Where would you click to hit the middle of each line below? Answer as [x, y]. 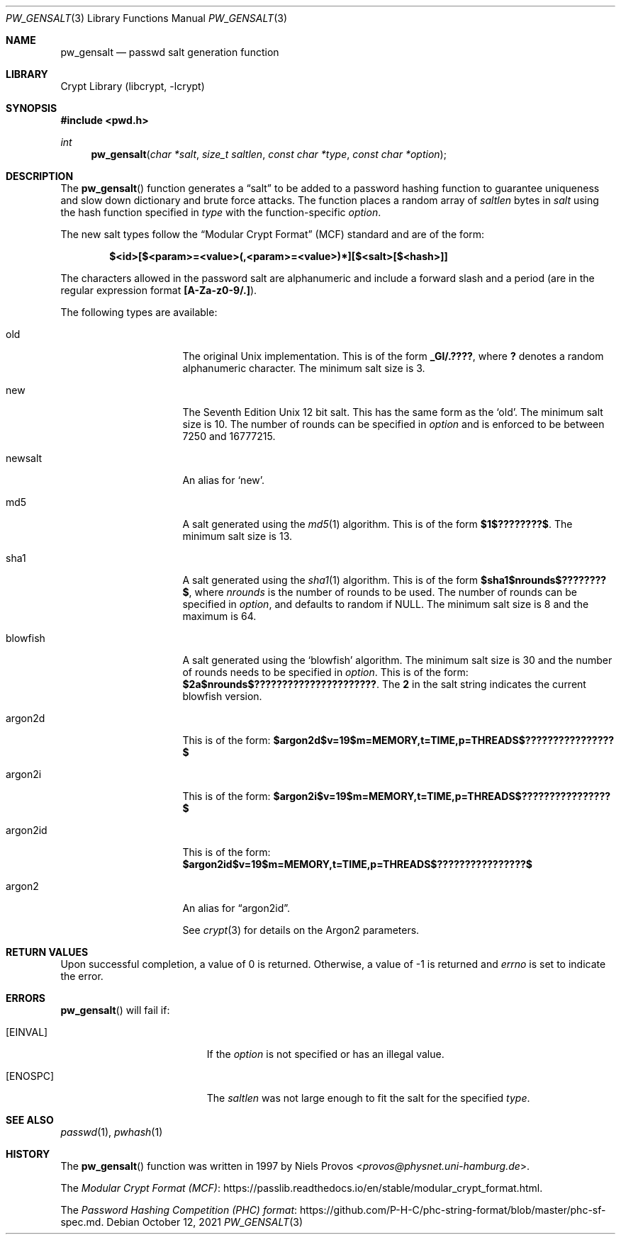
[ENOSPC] [30, 1076]
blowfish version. [222, 696]
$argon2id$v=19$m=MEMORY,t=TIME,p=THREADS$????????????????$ [357, 864]
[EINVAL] [27, 1032]
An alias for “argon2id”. [236, 908]
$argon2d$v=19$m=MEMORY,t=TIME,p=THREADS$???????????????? [444, 740]
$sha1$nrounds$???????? [544, 580]
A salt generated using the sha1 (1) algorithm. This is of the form [330, 580]
